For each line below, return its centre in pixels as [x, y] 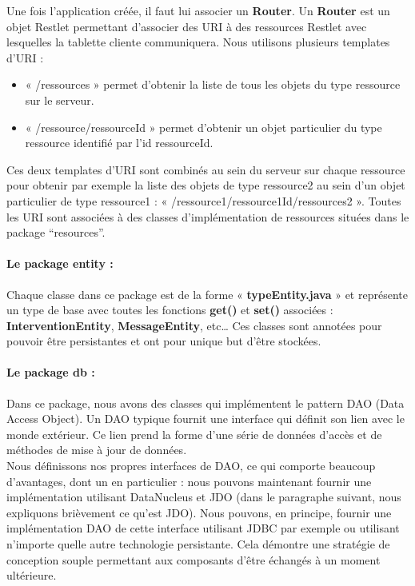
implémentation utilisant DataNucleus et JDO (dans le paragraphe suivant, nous [204, 497]
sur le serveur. [60, 100]
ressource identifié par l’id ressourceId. [119, 143]
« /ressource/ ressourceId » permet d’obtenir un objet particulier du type [204, 127]
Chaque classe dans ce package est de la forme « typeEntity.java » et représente [207, 294]
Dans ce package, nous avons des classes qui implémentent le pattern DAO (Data [206, 403]
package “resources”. [56, 232]
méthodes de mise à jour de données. [97, 450]
